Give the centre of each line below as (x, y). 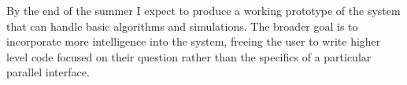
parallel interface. (48, 72)
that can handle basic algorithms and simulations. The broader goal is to (182, 26)
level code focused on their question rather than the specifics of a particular (189, 56)
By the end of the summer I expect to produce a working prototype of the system (203, 10)
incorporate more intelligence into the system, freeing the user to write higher (194, 41)
